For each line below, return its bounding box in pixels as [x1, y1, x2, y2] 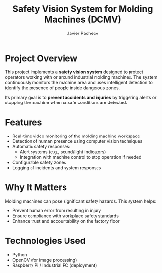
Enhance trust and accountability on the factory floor [12, 218, 120, 224]
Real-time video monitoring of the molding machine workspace [12, 133, 140, 139]
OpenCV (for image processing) [12, 257, 77, 263]
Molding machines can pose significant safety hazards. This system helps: [5, 198, 157, 204]
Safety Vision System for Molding [12, 3, 153, 15]
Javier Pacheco [67, 30, 98, 36]
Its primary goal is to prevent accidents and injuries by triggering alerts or [5, 94, 157, 100]
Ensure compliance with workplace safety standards [12, 213, 119, 219]
